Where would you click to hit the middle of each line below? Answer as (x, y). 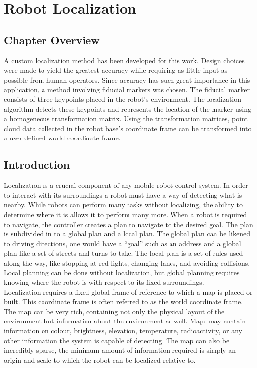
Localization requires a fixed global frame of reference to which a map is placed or (128, 292)
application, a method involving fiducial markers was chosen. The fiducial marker (127, 89)
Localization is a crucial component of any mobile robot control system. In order (126, 185)
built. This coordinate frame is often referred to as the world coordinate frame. (124, 301)
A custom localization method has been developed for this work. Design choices (124, 60)
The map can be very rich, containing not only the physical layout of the (114, 311)
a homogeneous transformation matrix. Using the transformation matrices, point (126, 118)
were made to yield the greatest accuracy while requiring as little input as (116, 70)
